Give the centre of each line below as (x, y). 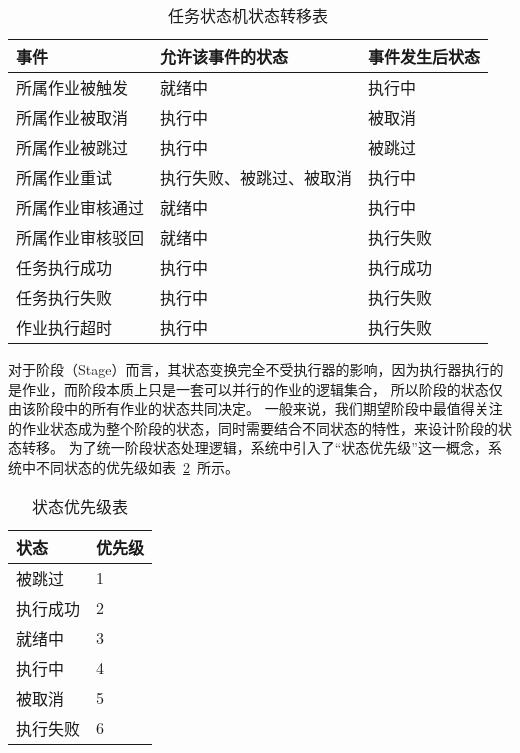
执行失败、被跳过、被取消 (256, 177)
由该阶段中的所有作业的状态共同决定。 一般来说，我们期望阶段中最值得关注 (255, 408)
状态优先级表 (80, 506)
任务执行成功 (64, 267)
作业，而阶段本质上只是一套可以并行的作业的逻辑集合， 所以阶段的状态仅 (262, 388)
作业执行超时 (64, 327)
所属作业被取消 (72, 117)
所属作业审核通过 (80, 207)
